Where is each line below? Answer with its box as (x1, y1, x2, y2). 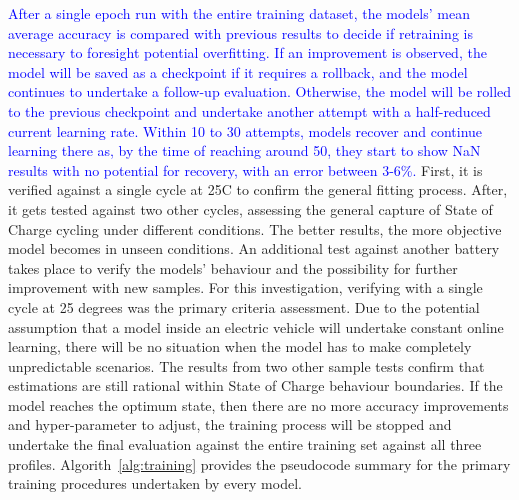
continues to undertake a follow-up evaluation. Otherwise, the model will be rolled (8, 81, 512, 102)
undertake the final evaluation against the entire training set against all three (8, 434, 482, 455)
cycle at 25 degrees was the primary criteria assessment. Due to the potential (8, 296, 480, 317)
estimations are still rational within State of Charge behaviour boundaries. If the (8, 375, 503, 396)
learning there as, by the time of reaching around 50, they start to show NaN (8, 140, 481, 161)
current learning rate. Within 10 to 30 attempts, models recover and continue (8, 120, 483, 141)
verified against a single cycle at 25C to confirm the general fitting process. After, (8, 179, 508, 200)
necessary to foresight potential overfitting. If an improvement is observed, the (8, 42, 487, 63)
